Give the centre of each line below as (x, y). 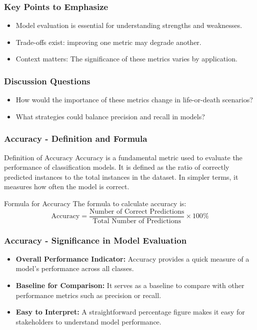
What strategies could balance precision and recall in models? (110, 116)
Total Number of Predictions (137, 221)
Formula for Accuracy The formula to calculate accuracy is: (95, 203)
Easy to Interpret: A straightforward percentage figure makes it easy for (130, 312)
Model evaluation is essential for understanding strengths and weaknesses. (129, 25)
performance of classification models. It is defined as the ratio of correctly (117, 167)
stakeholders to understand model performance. (88, 321)
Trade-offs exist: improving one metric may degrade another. (108, 42)
